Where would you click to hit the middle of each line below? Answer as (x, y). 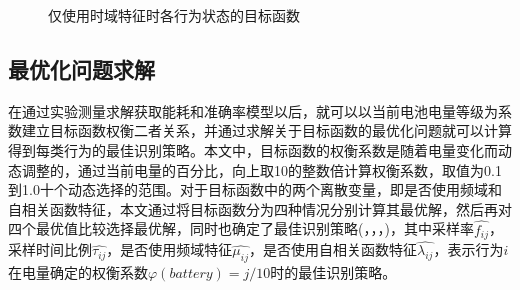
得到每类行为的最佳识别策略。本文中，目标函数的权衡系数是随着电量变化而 (253, 149)
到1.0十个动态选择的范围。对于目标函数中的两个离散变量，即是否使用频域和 (255, 189)
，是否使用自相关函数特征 (333, 249)
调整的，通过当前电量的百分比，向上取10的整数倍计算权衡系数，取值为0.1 (261, 169)
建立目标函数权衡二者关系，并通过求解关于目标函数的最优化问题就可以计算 (266, 130)
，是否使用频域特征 (169, 249)
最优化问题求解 (81, 68)
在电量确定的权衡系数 (78, 272)
